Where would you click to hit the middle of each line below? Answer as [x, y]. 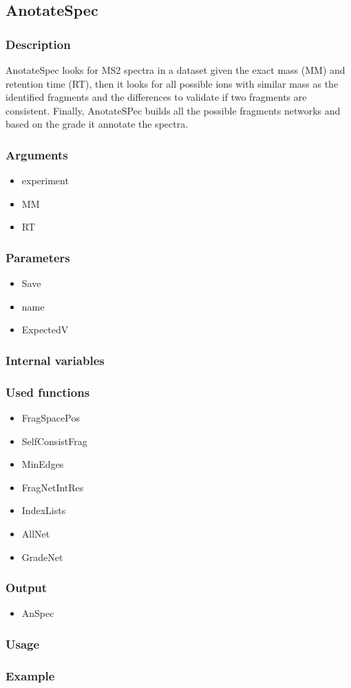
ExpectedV [45, 330]
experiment [45, 180]
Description [38, 44]
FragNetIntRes [53, 487]
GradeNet [42, 557]
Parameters [38, 257]
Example [30, 675]
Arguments [37, 154]
